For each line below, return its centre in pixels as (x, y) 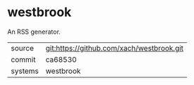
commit (23, 59)
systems (25, 71)
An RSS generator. (34, 32)
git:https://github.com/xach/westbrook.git (115, 48)
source (22, 48)
